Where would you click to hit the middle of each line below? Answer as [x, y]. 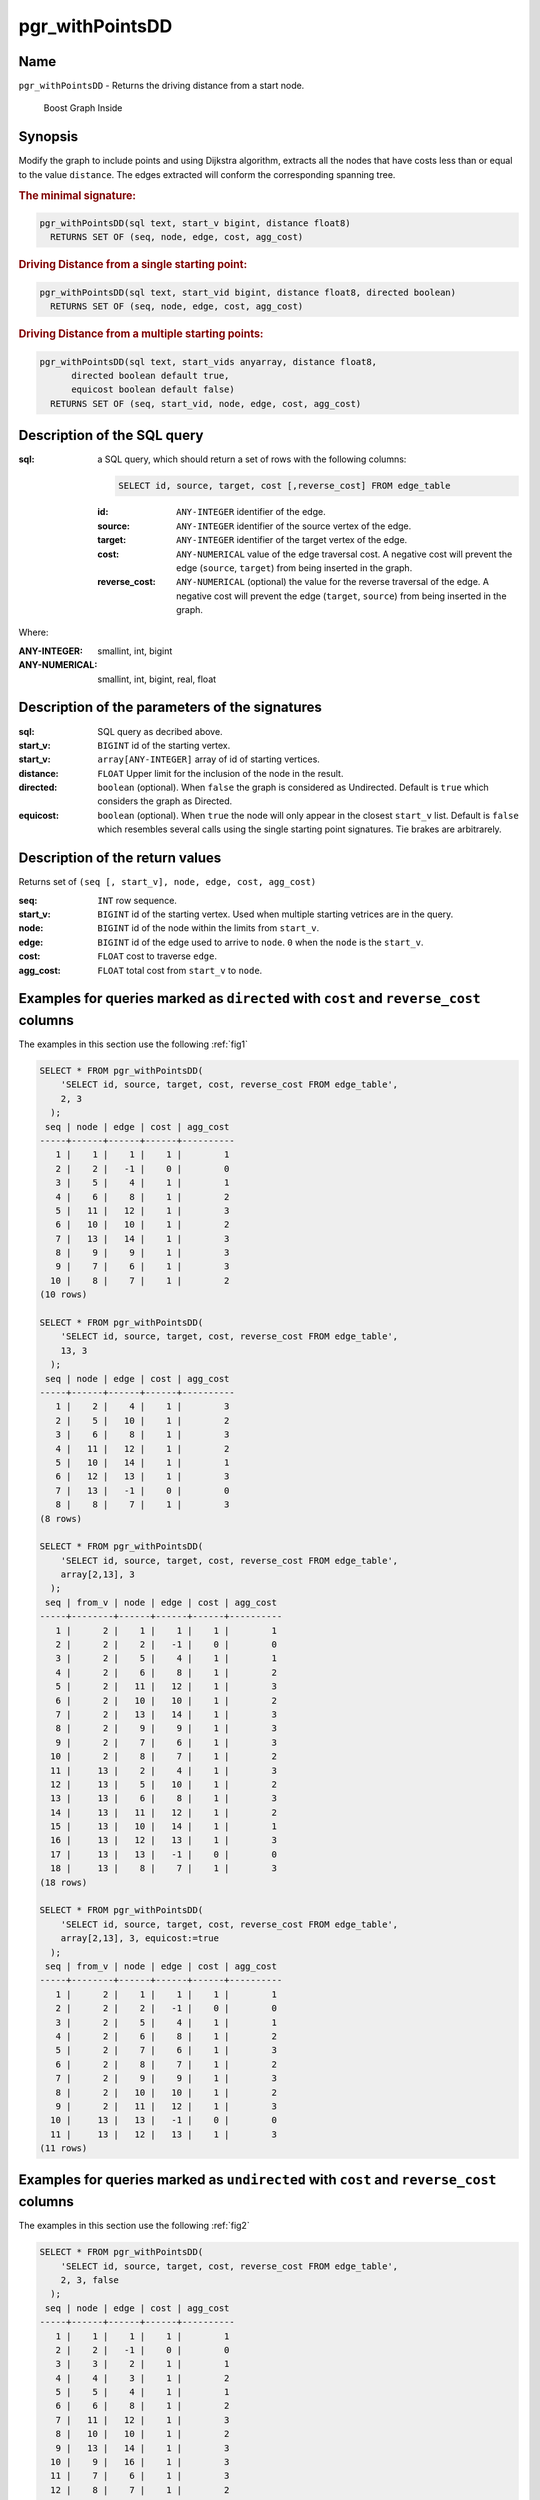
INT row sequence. [137, 900]
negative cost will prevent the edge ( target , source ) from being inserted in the [341, 596]
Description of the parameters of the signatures [170, 707]
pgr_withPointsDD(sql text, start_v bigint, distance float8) [195, 223]
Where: [33, 632]
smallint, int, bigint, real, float [157, 679]
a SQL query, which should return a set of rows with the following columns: [252, 459]
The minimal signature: [77, 195]
